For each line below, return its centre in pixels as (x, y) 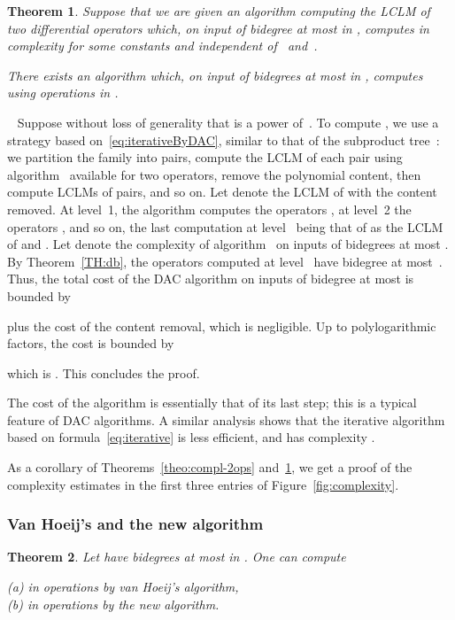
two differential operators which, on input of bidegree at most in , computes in (218, 28)
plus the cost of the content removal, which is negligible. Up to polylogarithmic (222, 325)
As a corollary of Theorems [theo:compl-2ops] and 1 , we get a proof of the (210, 467)
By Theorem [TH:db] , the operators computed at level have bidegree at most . (225, 261)
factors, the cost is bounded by (91, 343)
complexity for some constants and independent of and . (162, 46)
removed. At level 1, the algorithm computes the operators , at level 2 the (209, 209)
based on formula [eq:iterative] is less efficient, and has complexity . (191, 437)
